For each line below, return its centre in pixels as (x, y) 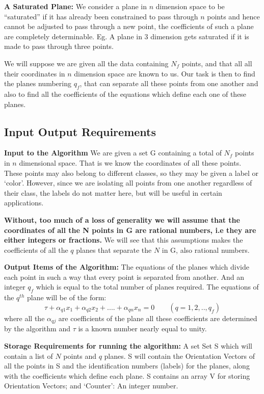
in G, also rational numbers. (206, 249)
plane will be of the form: (67, 297)
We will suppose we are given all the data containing (86, 63)
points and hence (233, 16)
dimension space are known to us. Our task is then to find (165, 73)
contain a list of (29, 356)
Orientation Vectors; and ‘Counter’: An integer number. (91, 386)
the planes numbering (38, 83)
